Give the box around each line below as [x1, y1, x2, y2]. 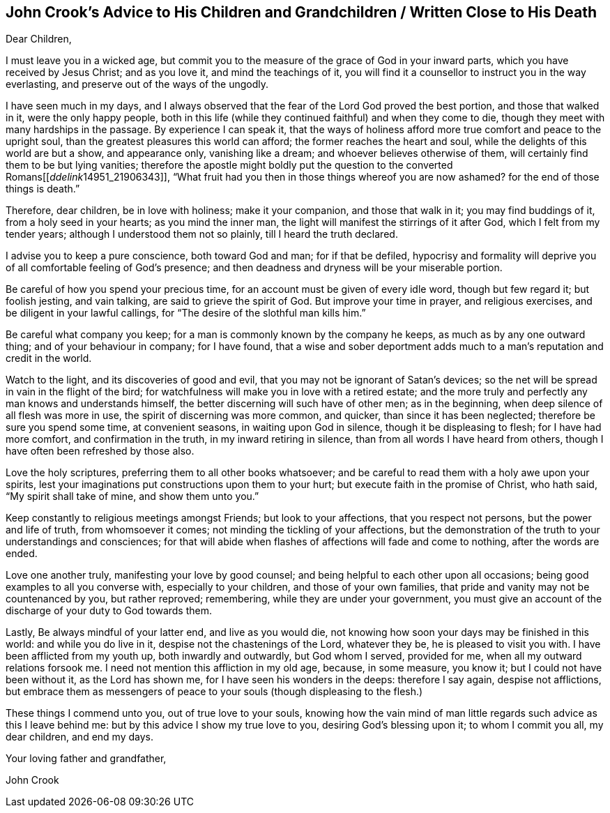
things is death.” [6, 183, 80, 195]
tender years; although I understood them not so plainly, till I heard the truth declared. [6, 228, 398, 241]
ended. [6, 547, 38, 560]
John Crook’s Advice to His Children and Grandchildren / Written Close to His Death [6, 3, 597, 21]
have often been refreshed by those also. [6, 445, 195, 457]
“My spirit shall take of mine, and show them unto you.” [6, 490, 259, 503]
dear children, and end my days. [6, 731, 153, 743]
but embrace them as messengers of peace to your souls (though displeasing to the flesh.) [6, 685, 423, 698]
